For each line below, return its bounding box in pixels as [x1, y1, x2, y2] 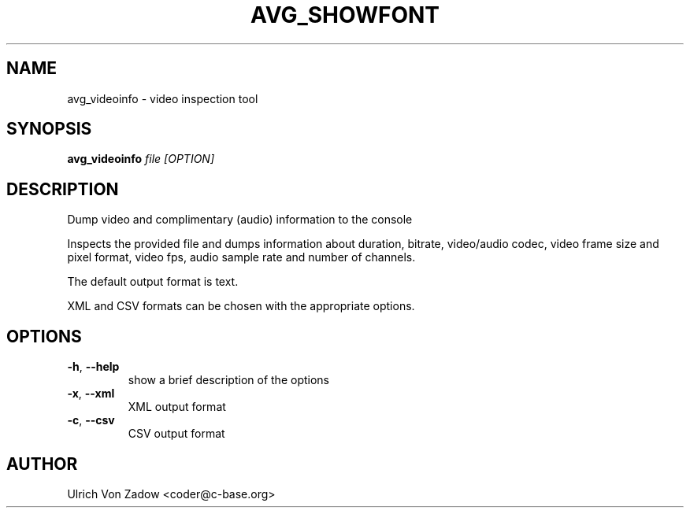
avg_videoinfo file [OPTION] [67, 152, 215, 166]
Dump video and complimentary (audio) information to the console [67, 213, 413, 227]
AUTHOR [6, 453, 78, 474]
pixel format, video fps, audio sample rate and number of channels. [67, 250, 416, 264]
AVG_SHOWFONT [250, 2, 440, 28]
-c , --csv [67, 413, 115, 427]
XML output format [128, 400, 226, 414]
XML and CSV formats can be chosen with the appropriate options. [67, 299, 415, 313]
